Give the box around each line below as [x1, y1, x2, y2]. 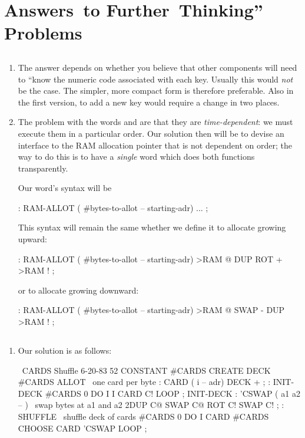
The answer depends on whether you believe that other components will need [18, 61, 297, 73]
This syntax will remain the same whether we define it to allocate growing [18, 221, 286, 233]
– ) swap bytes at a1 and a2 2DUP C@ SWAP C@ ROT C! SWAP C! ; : [18, 399, 284, 411]
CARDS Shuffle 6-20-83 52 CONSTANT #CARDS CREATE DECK [22, 364, 271, 376]
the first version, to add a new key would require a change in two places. [18, 95, 280, 108]
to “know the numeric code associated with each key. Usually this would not [18, 73, 293, 85]
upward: [18, 233, 47, 245]
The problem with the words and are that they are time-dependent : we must [18, 116, 293, 128]
